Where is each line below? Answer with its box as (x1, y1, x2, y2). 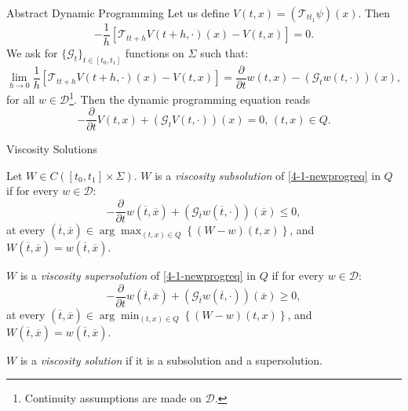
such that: (200, 45, 249, 61)
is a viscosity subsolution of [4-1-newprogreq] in (155, 167, 381, 183)
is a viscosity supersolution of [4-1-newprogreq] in (20, 267, 256, 284)
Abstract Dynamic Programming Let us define (6, 5, 230, 20)
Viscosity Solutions (6, 141, 97, 157)
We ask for (6, 45, 58, 61)
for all (6, 90, 35, 107)
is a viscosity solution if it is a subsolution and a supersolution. (20, 351, 322, 368)
